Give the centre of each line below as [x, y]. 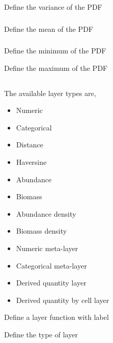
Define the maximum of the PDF [56, 68]
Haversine [31, 161]
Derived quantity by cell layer [63, 300]
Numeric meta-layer [47, 248]
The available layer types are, [50, 93]
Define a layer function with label [56, 317]
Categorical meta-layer [51, 265]
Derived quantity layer [51, 283]
